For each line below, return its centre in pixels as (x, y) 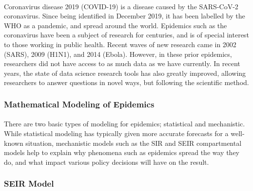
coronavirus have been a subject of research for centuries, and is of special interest (126, 35)
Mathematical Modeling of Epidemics (79, 104)
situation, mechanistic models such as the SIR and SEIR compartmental (134, 143)
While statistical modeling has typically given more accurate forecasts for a (116, 133)
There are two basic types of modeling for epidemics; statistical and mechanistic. (125, 124)
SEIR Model (29, 183)
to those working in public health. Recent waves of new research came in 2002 (120, 44)
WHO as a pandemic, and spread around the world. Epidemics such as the (116, 25)
